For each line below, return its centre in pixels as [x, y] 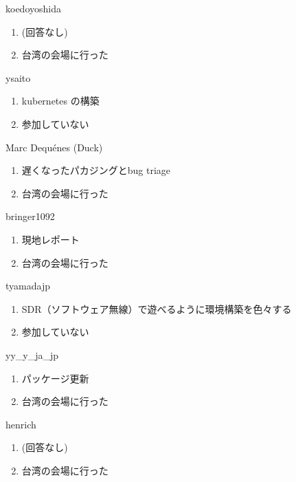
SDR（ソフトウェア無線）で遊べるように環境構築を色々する [157, 308]
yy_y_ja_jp [32, 354]
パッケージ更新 [55, 378]
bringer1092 [30, 216]
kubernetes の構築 [60, 101]
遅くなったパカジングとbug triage [96, 170]
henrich [21, 424]
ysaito [18, 77]
